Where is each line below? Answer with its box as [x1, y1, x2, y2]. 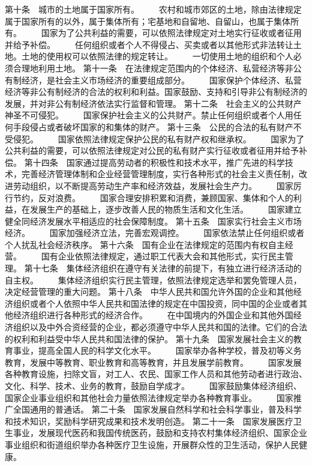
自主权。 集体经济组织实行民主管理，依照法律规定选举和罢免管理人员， [5, 273, 302, 286]
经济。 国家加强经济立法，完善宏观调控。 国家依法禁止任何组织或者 [5, 226, 305, 239]
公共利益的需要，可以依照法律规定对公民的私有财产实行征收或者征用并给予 [5, 144, 299, 157]
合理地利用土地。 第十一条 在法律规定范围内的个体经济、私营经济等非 [13, 61, 293, 74]
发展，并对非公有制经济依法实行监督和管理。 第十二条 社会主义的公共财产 [5, 97, 302, 109]
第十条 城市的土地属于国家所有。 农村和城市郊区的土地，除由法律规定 [5, 3, 302, 15]
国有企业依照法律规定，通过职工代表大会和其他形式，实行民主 [41, 250, 285, 262]
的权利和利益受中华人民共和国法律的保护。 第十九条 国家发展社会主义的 [5, 332, 293, 345]
